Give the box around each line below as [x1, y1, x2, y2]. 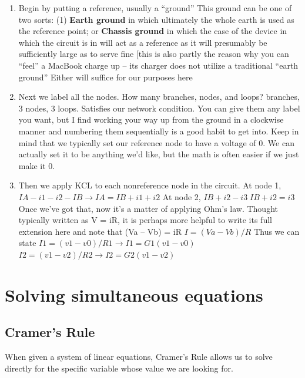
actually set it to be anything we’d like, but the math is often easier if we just [18, 148, 299, 160]
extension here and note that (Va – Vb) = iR [18, 225, 182, 237]
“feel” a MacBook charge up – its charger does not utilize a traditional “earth [18, 59, 299, 71]
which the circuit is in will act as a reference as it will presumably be [18, 36, 267, 48]
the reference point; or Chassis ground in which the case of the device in [18, 25, 287, 37]
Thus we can [254, 225, 300, 237]
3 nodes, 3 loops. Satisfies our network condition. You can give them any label [18, 102, 300, 114]
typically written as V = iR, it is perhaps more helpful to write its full [18, 214, 272, 226]
